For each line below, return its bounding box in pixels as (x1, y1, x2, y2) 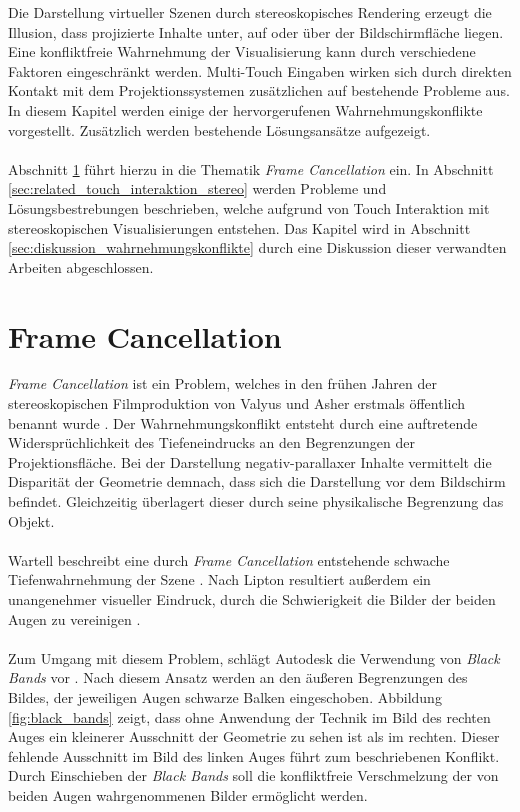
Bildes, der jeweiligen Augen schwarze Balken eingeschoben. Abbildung (8, 686, 442, 707)
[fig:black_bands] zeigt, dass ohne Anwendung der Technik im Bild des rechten (8, 706, 491, 727)
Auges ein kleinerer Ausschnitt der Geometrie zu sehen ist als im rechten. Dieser (8, 726, 500, 747)
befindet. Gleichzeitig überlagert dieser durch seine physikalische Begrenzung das (8, 491, 504, 511)
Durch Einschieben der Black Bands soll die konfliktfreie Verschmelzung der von (8, 765, 499, 786)
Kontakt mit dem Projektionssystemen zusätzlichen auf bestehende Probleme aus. (8, 80, 510, 101)
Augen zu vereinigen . (8, 608, 141, 629)
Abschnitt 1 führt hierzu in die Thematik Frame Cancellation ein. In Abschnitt (8, 158, 494, 179)
